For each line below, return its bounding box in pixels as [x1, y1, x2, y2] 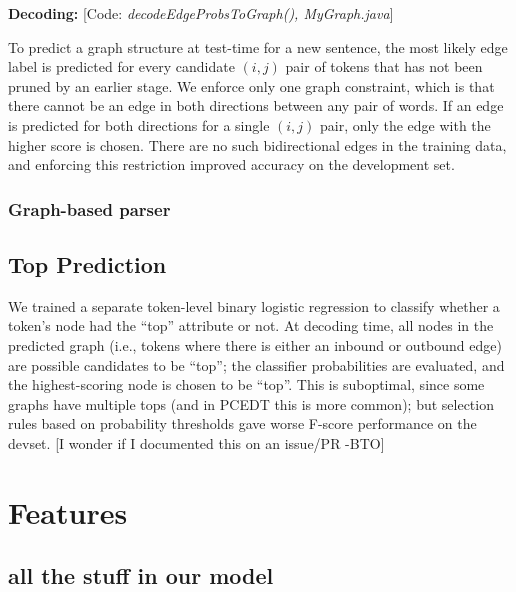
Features [8, 491, 128, 532]
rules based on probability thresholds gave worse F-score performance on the [8, 413, 477, 434]
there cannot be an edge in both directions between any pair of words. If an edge [8, 95, 504, 116]
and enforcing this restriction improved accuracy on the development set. [8, 154, 455, 175]
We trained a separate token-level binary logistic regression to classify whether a [8, 295, 500, 316]
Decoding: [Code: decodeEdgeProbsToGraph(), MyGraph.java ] [8, 3, 394, 23]
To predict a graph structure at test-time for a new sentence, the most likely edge [8, 36, 508, 57]
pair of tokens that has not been [285, 56, 483, 77]
